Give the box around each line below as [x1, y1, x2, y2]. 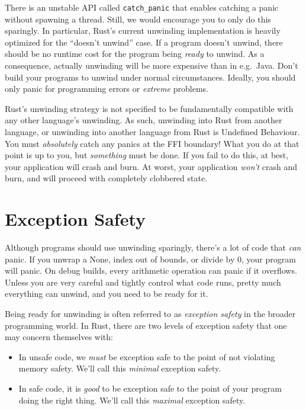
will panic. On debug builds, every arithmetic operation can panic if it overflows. [5, 264, 297, 277]
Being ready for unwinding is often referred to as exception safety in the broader [5, 307, 296, 320]
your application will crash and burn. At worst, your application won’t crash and [5, 160, 297, 172]
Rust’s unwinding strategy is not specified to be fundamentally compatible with [5, 102, 294, 114]
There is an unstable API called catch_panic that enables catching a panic [5, 1, 279, 13]
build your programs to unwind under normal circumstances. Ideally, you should [5, 71, 296, 83]
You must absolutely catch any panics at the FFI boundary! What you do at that [5, 137, 299, 149]
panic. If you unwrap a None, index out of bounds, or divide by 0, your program [5, 252, 296, 265]
